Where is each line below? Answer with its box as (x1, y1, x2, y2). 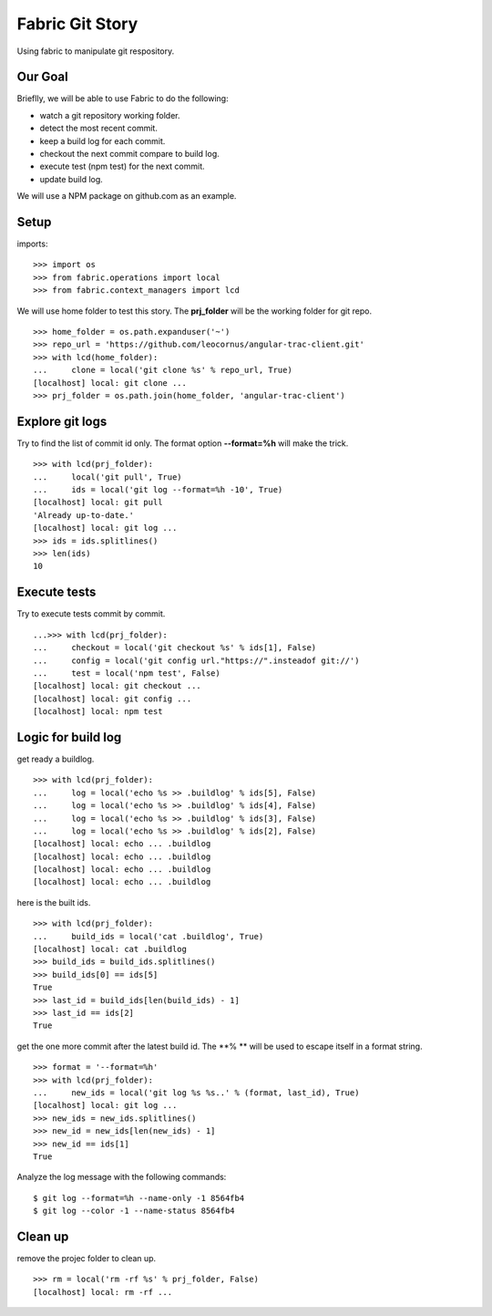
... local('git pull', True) (33, 471, 182, 482)
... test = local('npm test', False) (33, 668, 220, 679)
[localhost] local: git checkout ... (33, 680, 202, 691)
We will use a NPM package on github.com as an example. (16, 191, 237, 202)
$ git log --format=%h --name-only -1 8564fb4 (33, 1193, 245, 1203)
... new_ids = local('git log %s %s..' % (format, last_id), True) (33, 1087, 360, 1098)
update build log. (39, 173, 104, 184)
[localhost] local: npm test (33, 707, 163, 717)
